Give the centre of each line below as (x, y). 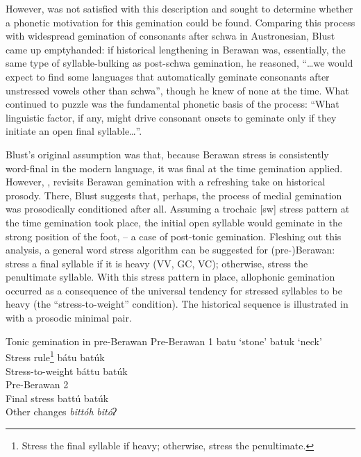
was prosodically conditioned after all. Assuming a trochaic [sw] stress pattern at (178, 209)
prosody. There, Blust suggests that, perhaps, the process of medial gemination (174, 195)
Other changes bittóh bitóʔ (61, 412)
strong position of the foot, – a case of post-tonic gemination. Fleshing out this (174, 236)
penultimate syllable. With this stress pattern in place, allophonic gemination (170, 277)
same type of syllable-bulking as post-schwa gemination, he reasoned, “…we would (179, 63)
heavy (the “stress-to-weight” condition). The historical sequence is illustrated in (177, 304)
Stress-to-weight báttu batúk (67, 371)
